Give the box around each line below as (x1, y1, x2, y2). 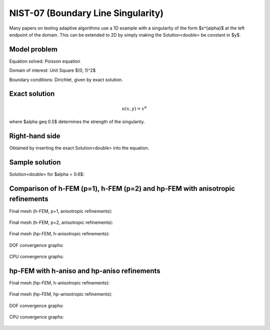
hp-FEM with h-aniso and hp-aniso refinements (9, 266, 161, 275)
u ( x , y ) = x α (121, 105, 147, 111)
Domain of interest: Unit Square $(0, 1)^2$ (9, 68, 96, 74)
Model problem (9, 45, 57, 54)
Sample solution (9, 158, 61, 166)
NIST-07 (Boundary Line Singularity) (9, 8, 164, 19)
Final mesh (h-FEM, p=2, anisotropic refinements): (9, 219, 113, 225)
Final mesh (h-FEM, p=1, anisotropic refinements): (9, 208, 112, 214)
